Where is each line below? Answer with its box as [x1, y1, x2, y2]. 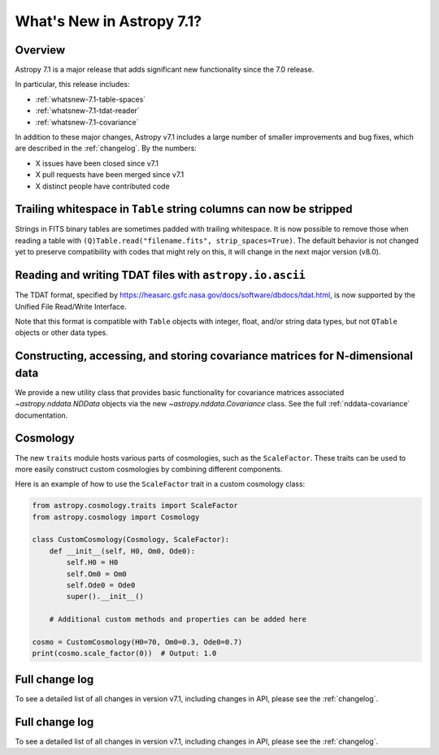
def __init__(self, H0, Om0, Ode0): [49, 546, 195, 556]
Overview [15, 43, 66, 57]
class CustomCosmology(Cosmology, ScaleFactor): [32, 535, 230, 545]
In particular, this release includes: [15, 80, 130, 89]
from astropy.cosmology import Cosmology [32, 512, 200, 522]
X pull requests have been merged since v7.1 [35, 170, 185, 180]
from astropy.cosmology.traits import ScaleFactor [32, 501, 239, 510]
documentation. [15, 410, 68, 420]
